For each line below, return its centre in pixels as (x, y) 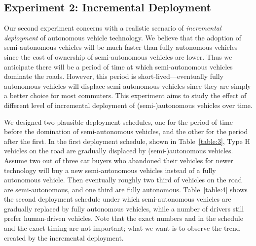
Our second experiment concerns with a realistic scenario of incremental (113, 28)
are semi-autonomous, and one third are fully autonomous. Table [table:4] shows (126, 189)
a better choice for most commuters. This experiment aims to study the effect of (125, 95)
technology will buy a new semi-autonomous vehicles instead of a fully (110, 170)
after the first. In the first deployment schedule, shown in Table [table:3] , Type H (127, 141)
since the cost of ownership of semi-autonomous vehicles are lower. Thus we (118, 56)
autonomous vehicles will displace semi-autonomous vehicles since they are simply (128, 86)
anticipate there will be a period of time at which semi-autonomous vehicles (118, 66)
